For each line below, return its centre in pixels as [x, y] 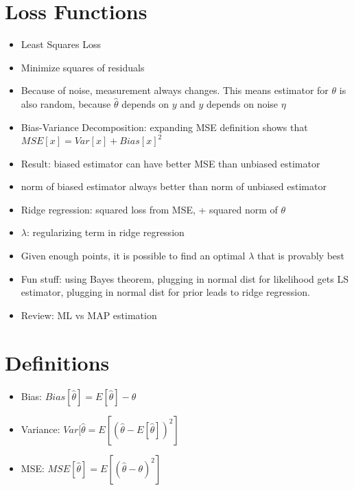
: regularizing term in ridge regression [105, 232]
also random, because [66, 103]
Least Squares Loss [61, 44]
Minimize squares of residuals [83, 67]
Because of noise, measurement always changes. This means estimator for [175, 90]
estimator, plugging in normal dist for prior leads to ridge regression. [165, 292]
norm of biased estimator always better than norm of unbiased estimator [174, 186]
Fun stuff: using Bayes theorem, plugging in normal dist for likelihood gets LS [185, 278]
